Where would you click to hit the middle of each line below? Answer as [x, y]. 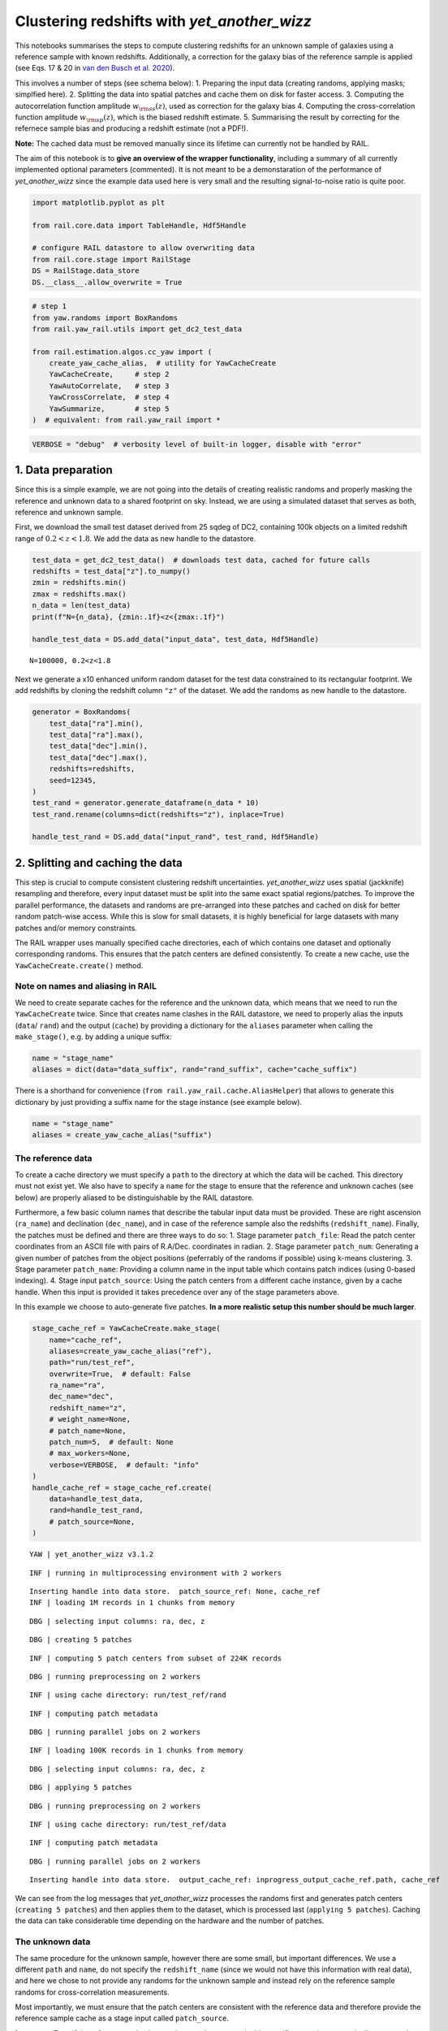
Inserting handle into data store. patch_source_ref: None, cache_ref [175, 1591]
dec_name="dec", [81, 1397]
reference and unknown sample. [69, 512]
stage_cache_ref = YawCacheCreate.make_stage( [126, 1329]
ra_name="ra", [77, 1386]
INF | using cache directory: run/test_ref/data [128, 1825]
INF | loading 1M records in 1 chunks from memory [132, 1603]
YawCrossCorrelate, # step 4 [109, 397]
